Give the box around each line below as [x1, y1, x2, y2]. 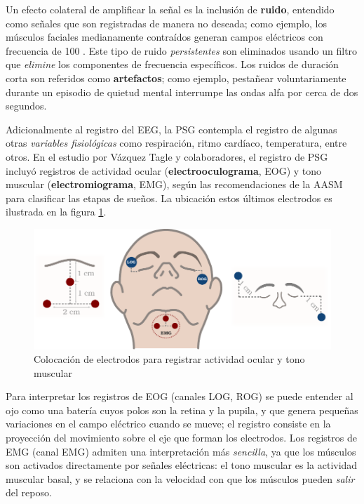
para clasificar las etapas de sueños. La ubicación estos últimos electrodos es [6, 190, 332, 205]
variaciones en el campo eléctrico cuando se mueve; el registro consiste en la [6, 416, 331, 431]
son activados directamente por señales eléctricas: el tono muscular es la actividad [6, 458, 358, 472]
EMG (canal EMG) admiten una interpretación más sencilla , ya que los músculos [6, 444, 356, 458]
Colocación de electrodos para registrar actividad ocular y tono [34, 352, 305, 366]
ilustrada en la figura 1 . [6, 204, 107, 219]
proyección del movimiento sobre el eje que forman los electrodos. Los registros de [6, 430, 357, 445]
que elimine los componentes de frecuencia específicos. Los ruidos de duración [6, 57, 339, 72]
